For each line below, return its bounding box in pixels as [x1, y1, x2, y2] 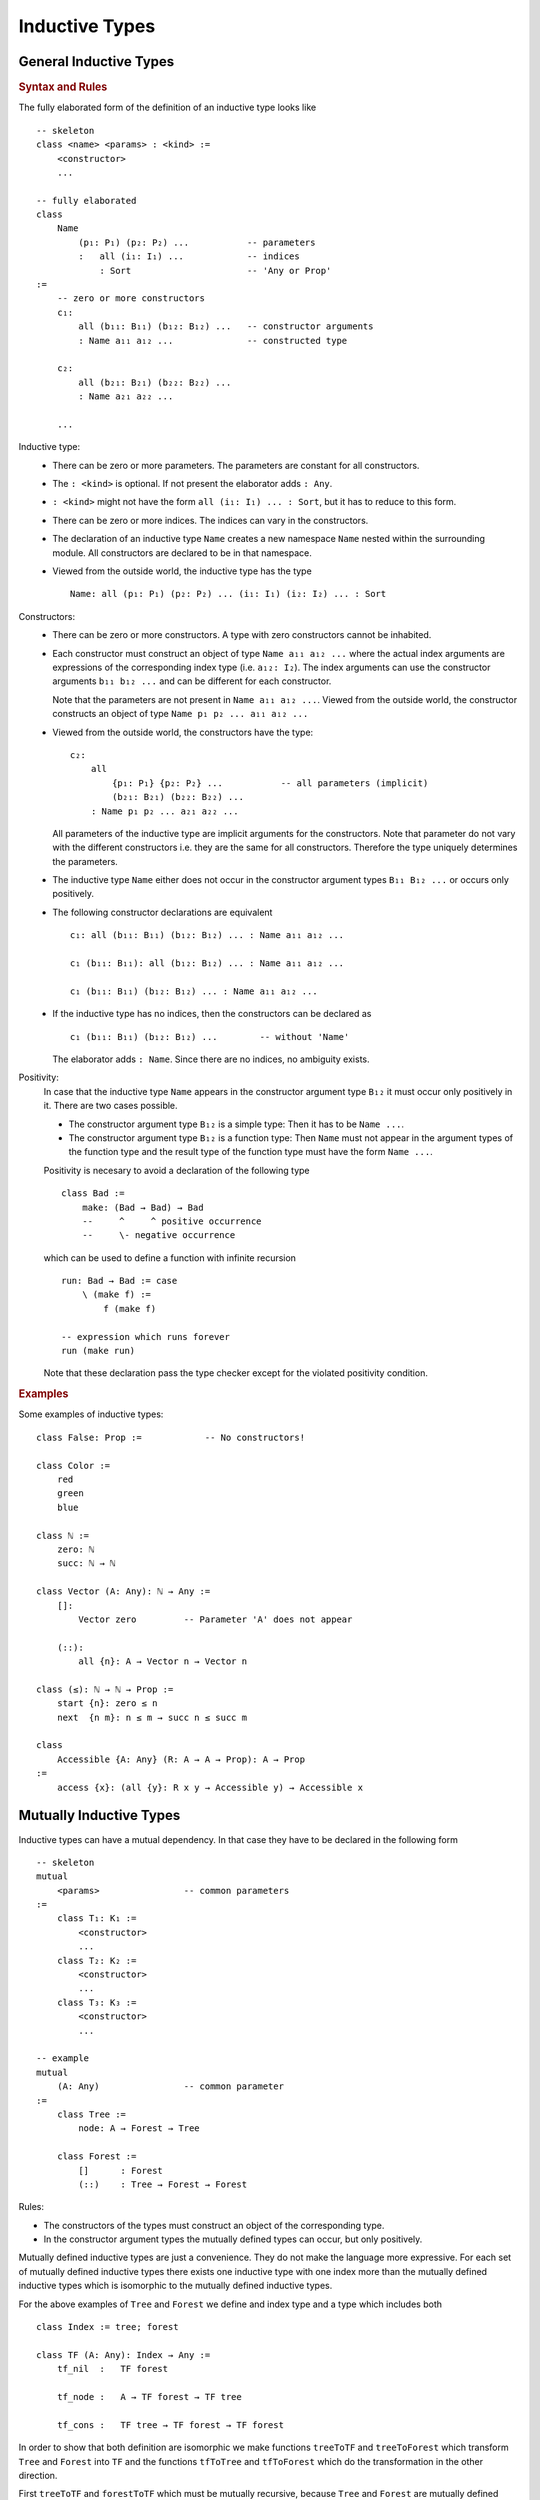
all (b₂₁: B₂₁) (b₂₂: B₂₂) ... [78, 376, 232, 388]
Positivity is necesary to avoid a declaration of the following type [43, 1164, 310, 1176]
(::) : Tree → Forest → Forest [78, 2178, 248, 2190]
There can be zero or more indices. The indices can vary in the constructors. [52, 514, 369, 526]
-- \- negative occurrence [81, 1230, 236, 1241]
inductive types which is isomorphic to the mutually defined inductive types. [18, 2280, 333, 2292]
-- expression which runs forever [61, 1331, 230, 1342]
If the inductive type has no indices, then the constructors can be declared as [52, 1008, 372, 1020]
